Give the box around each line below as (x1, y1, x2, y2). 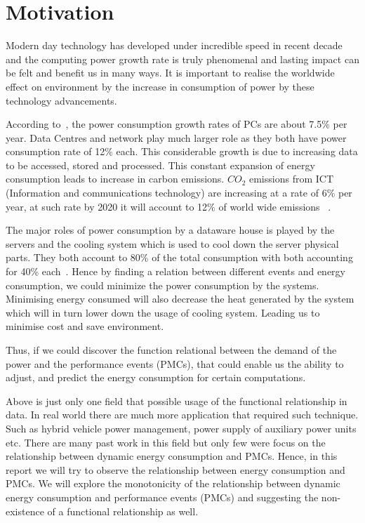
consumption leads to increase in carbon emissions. (6, 171, 225, 186)
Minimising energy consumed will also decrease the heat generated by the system (6, 291, 354, 306)
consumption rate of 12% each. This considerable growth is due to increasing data (6, 144, 358, 159)
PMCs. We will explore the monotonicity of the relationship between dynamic (6, 476, 340, 491)
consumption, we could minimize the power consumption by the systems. (6, 277, 319, 292)
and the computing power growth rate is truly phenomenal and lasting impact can (6, 51, 359, 66)
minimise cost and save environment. (6, 319, 164, 333)
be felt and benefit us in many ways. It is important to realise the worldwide (6, 65, 335, 80)
